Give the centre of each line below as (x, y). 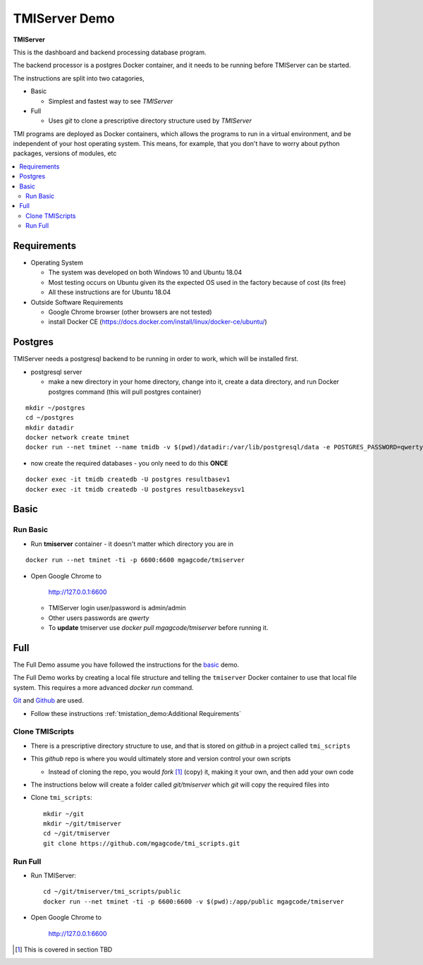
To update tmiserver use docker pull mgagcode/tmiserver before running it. (158, 628)
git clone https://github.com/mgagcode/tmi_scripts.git (142, 843)
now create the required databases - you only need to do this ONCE (129, 463)
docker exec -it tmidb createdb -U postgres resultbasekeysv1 (135, 489)
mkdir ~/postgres (55, 408)
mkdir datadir (50, 427)
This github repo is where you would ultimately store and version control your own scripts (161, 759)
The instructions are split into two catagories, (79, 78)
